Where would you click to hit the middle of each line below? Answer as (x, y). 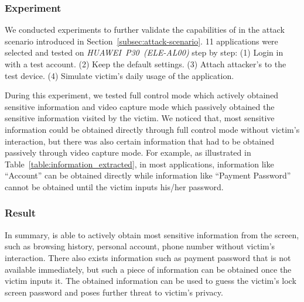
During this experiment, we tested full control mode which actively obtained (142, 95)
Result (21, 213)
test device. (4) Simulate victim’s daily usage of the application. (119, 75)
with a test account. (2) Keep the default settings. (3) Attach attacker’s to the (146, 64)
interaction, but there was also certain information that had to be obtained (140, 141)
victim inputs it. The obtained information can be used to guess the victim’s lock (151, 281)
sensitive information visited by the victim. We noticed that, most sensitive (140, 118)
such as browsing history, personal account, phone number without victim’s (140, 246)
